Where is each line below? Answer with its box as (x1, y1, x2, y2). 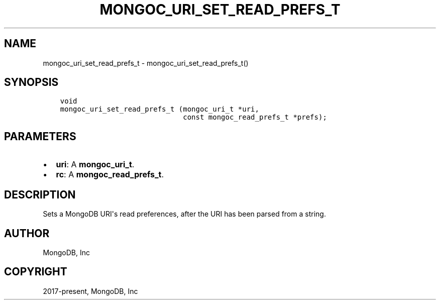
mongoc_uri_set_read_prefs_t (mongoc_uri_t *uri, (60, 105, 259, 114)
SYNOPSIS (4, 76, 59, 89)
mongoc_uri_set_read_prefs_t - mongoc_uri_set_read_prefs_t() (43, 58, 249, 67)
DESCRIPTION (4, 188, 76, 201)
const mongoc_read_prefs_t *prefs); (183, 113, 327, 122)
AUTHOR (4, 227, 50, 240)
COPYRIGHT (4, 265, 67, 278)
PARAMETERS (4, 130, 76, 143)
